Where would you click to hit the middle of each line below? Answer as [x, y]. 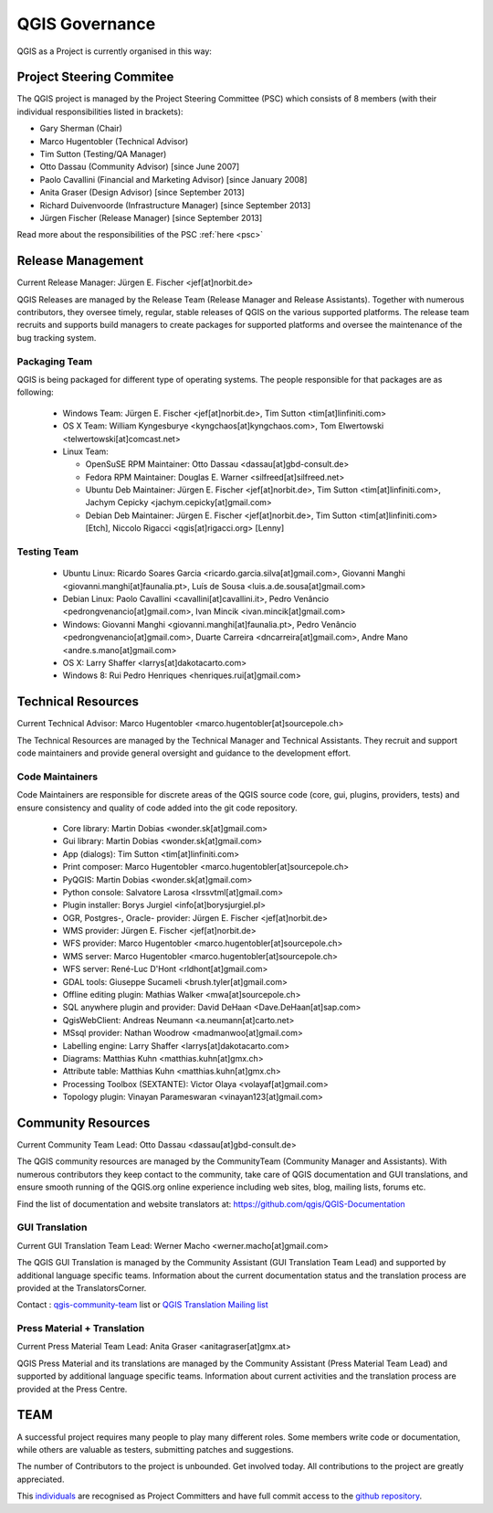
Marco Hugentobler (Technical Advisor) [114, 141]
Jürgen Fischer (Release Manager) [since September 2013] [151, 217]
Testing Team [48, 552]
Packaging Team [55, 361]
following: [35, 392]
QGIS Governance [86, 24]
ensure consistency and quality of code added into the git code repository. [157, 808]
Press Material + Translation [81, 1328]
